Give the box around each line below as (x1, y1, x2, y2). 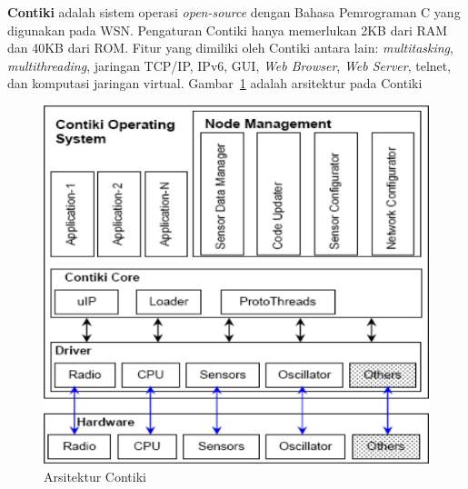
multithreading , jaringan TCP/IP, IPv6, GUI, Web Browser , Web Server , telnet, (7, 55, 452, 75)
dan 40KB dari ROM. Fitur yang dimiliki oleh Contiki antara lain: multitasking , (7, 38, 453, 57)
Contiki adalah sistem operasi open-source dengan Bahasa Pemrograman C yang (7, 3, 461, 21)
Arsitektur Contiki (44, 466, 146, 485)
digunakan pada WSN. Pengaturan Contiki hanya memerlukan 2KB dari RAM (7, 20, 448, 39)
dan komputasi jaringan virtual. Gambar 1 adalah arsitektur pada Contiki (7, 74, 423, 93)
